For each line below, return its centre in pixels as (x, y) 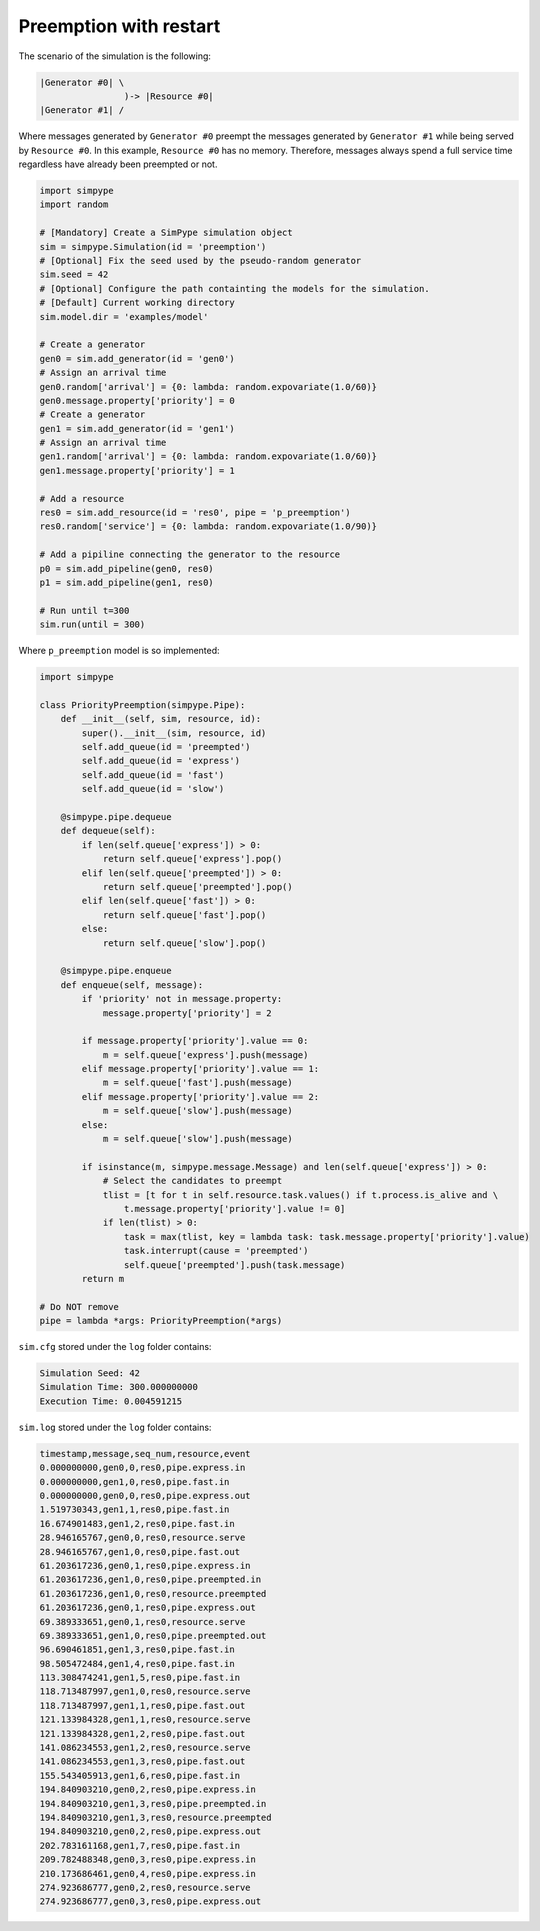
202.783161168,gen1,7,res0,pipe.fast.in (139, 1845)
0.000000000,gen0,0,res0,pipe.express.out (145, 1495)
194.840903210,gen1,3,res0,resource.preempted (155, 1817)
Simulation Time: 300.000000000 (119, 1387)
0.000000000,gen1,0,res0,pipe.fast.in (134, 1481)
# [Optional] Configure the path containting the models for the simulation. (234, 288)
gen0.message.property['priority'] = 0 (137, 400)
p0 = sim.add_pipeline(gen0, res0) (126, 568)
